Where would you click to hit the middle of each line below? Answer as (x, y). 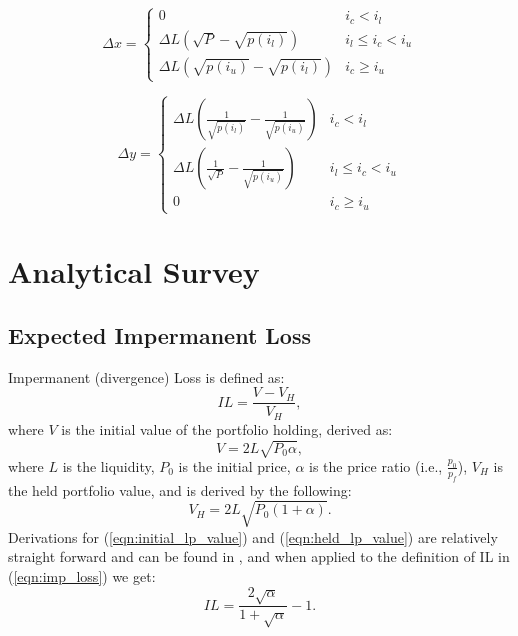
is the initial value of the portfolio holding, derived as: (227, 428)
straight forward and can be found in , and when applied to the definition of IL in (259, 556)
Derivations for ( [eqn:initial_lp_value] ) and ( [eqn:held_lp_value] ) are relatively (253, 536)
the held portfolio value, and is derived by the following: (180, 489)
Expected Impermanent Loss (160, 334)
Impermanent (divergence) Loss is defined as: (146, 376)
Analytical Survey (134, 271)
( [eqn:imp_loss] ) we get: (82, 576)
